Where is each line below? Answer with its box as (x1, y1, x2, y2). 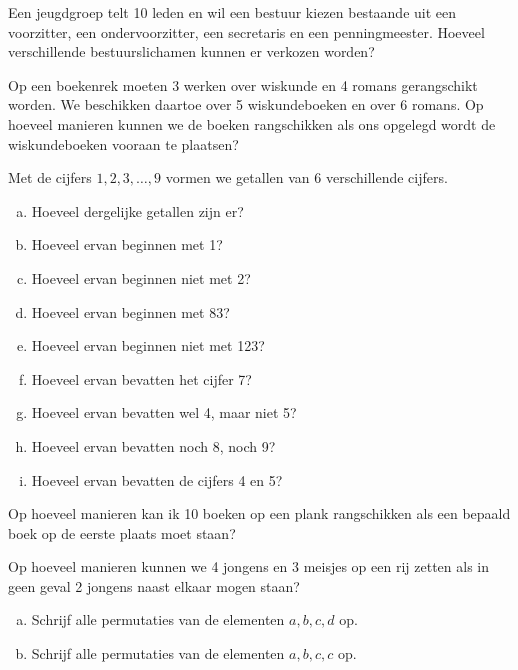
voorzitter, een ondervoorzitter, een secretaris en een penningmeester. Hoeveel (8, 21, 485, 42)
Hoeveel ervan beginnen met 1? (31, 234, 223, 255)
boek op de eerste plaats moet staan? (8, 522, 236, 543)
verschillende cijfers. (325, 167, 448, 188)
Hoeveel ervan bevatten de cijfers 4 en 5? (31, 469, 283, 490)
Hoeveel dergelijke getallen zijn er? (31, 200, 244, 221)
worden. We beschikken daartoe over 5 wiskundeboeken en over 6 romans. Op (8, 94, 484, 115)
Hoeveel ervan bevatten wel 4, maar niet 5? (31, 402, 297, 423)
